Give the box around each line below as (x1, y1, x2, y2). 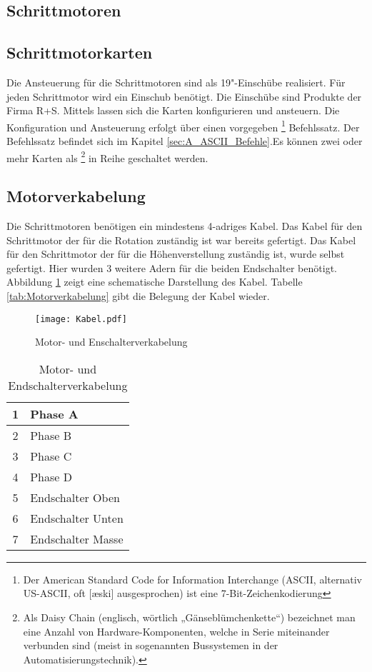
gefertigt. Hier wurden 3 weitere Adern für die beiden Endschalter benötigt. (6, 260, 337, 275)
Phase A (30, 405, 79, 422)
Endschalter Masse (30, 530, 124, 547)
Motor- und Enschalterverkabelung (35, 334, 188, 349)
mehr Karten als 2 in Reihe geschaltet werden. (6, 148, 208, 165)
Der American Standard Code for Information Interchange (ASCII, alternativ (23, 571, 362, 586)
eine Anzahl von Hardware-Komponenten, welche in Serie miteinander (23, 623, 330, 638)
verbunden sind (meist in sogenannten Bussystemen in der (23, 638, 278, 653)
